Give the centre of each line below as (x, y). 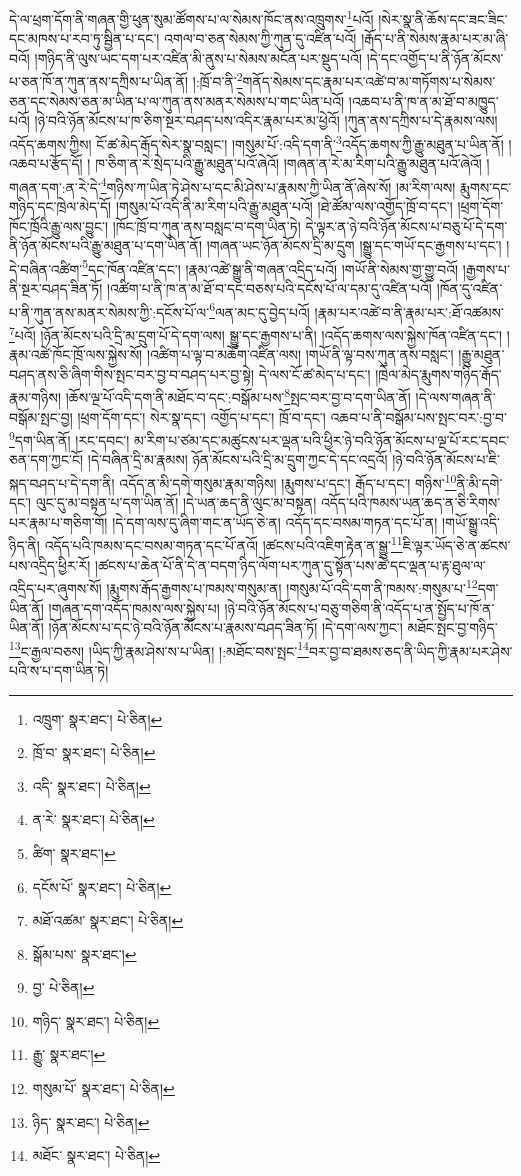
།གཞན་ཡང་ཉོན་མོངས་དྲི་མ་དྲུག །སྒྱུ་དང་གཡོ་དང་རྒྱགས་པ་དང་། (354, 245)
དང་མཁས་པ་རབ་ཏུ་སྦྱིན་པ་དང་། (84, 38)
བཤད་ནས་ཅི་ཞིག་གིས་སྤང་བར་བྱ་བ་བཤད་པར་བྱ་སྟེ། (132, 373)
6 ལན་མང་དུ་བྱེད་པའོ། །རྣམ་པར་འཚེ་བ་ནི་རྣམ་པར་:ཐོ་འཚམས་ (356, 310)
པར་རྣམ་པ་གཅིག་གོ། (58, 521)
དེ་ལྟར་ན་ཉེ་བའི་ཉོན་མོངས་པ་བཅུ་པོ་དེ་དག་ (406, 225)
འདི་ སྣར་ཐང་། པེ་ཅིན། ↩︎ (91, 785)
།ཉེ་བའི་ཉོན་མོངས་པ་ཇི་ (446, 459)
